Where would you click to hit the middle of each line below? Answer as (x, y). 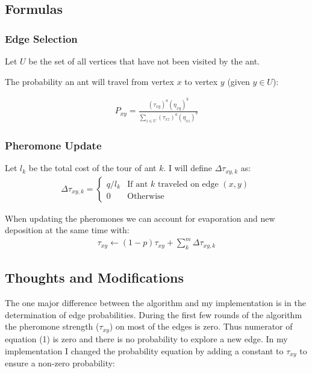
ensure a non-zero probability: (60, 362)
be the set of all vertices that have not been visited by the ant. (144, 61)
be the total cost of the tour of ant (92, 168)
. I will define (188, 168)
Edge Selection (41, 38)
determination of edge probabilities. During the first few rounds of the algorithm (154, 314)
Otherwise (146, 196)
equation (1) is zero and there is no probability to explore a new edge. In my (146, 338)
